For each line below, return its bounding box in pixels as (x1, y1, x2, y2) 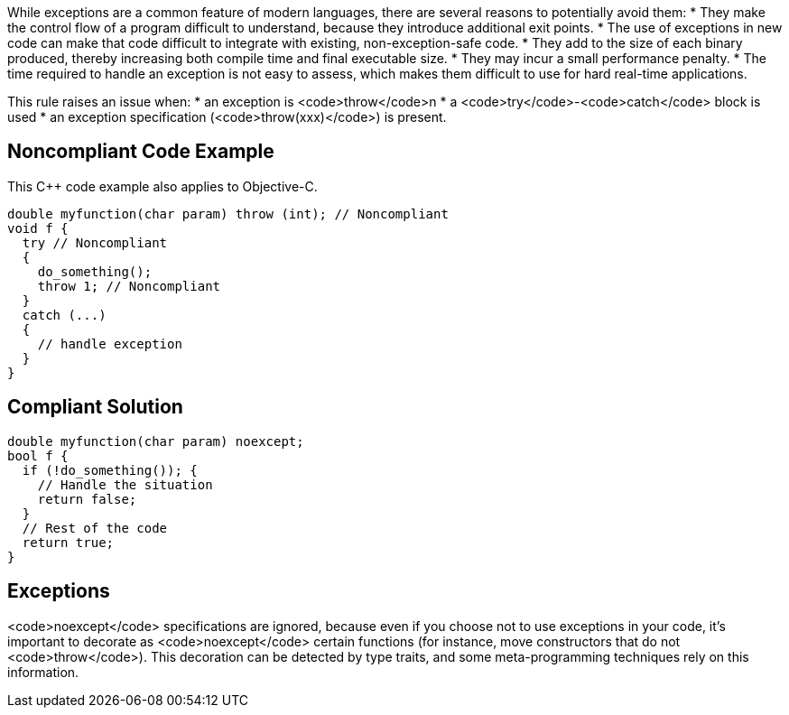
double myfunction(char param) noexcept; (7, 433, 304, 449)
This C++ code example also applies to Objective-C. (7, 178, 318, 194)
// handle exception (37, 336, 182, 351)
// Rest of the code (22, 520, 168, 535)
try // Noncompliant (22, 235, 168, 250)
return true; (22, 534, 115, 550)
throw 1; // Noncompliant (37, 278, 221, 293)
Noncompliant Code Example (7, 140, 274, 163)
